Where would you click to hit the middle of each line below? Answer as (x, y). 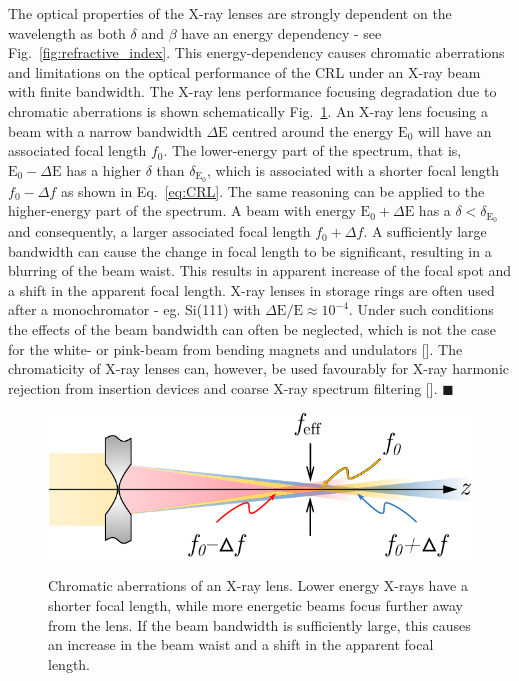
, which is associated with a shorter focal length (353, 169)
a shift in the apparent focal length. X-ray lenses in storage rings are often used (251, 289)
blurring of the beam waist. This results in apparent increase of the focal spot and (260, 270)
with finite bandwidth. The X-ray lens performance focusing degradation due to (252, 91)
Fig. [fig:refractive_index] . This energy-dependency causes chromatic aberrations (256, 52)
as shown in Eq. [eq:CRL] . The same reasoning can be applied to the (272, 190)
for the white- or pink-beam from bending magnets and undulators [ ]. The (235, 348)
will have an (455, 130)
